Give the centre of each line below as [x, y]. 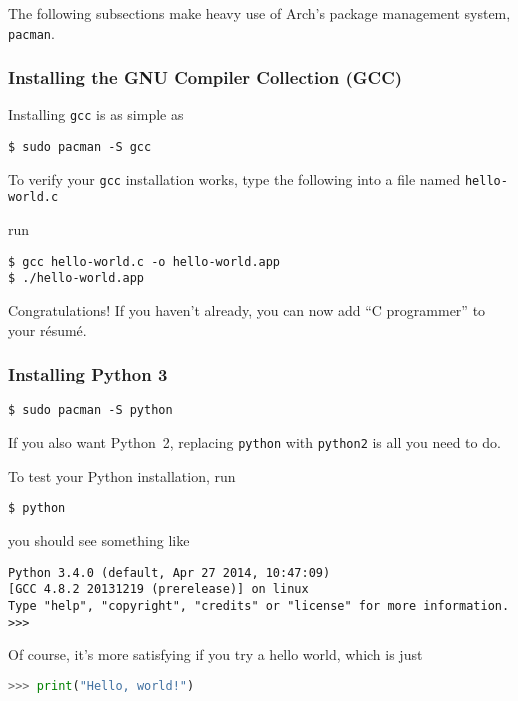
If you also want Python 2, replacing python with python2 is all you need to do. [254, 442]
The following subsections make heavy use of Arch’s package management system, [259, 13]
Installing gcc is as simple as [96, 114]
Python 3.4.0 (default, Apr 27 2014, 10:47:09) [169, 572]
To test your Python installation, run [122, 475]
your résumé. [47, 329]
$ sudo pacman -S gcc [80, 147]
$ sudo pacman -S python [90, 410]
